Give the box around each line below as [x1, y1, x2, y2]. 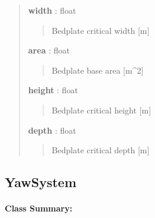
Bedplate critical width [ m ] [51, 24, 150, 36]
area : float [28, 44, 70, 56]
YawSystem [5, 173, 77, 191]
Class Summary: [5, 202, 73, 214]
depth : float [28, 124, 76, 136]
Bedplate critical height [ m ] [51, 103, 151, 116]
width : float [28, 4, 76, 16]
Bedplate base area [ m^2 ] [51, 64, 144, 76]
